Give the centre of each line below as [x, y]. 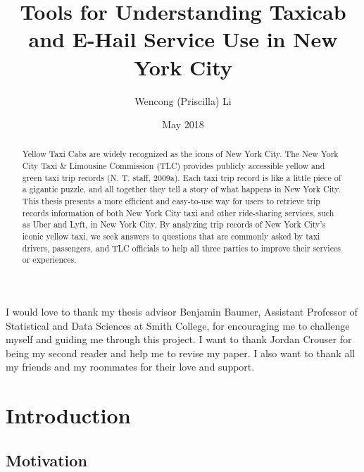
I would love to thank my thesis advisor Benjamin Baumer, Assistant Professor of [182, 312]
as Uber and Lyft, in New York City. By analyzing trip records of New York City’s [174, 224]
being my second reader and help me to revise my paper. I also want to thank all [181, 353]
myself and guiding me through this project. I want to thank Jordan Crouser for [179, 339]
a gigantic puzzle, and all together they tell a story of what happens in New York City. [181, 189]
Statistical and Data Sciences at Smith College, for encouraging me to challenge [178, 325]
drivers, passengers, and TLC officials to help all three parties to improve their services [181, 248]
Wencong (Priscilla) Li [183, 100]
